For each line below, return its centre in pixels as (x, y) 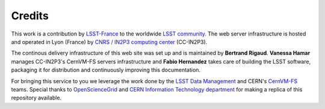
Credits (30, 16)
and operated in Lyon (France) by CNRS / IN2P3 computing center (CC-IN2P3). (109, 42)
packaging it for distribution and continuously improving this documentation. (106, 70)
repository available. (36, 98)
